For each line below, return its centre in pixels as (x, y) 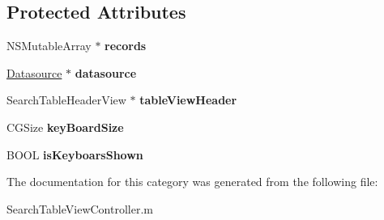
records (126, 46)
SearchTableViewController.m (80, 208)
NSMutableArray (49, 46)
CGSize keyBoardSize (65, 127)
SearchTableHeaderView (66, 100)
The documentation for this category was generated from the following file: (192, 182)
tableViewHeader (188, 100)
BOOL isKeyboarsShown (75, 154)
